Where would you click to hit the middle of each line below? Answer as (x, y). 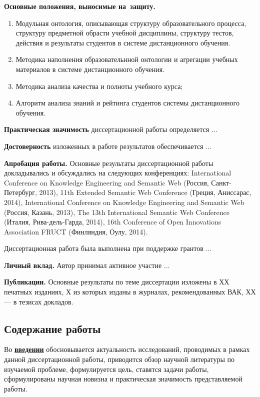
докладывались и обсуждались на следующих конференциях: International (118, 173)
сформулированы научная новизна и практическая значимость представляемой (123, 379)
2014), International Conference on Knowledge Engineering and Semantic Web (124, 202)
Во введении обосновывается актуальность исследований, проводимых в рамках (127, 349)
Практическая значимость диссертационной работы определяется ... (111, 129)
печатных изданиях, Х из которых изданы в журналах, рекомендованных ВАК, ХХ (130, 292)
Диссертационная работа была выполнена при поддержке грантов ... (108, 248)
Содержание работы (52, 328)
